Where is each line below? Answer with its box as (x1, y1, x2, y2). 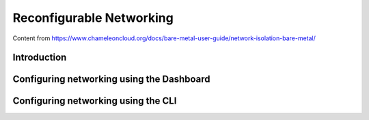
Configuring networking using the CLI (12, 95, 177, 107)
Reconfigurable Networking (12, 10, 174, 25)
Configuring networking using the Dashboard (12, 74, 211, 85)
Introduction (12, 52, 67, 63)
